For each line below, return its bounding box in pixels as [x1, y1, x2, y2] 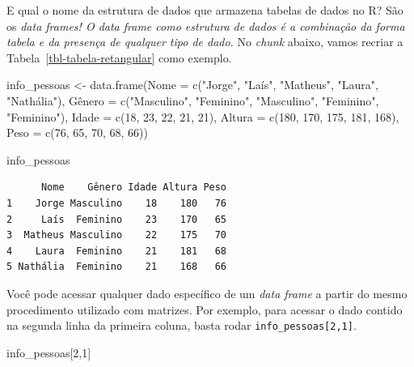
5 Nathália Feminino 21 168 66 [6, 261, 227, 273]
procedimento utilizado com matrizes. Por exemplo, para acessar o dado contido [6, 301, 403, 318]
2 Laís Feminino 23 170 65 [6, 213, 227, 225]
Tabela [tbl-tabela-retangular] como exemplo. [6, 49, 232, 66]
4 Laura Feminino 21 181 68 [6, 245, 227, 257]
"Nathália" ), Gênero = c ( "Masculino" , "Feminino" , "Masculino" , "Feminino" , [6, 92, 379, 109]
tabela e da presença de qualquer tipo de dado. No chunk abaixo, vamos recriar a [6, 33, 403, 50]
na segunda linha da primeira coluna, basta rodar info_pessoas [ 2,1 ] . [6, 317, 357, 334]
